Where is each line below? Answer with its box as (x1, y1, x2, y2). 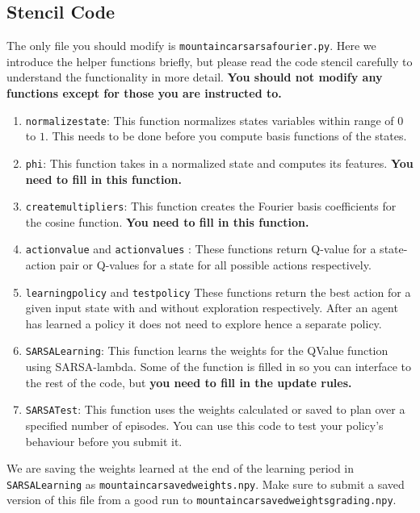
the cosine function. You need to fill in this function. (25, 213, 309, 230)
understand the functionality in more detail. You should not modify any (6, 69, 383, 85)
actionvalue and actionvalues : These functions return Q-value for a (25, 240, 376, 257)
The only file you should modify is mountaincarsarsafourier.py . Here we (6, 37, 376, 54)
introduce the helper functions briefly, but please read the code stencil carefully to (6, 52, 413, 69)
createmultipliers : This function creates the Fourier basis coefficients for (25, 198, 397, 215)
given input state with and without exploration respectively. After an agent (25, 299, 398, 316)
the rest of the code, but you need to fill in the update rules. (25, 373, 352, 390)
